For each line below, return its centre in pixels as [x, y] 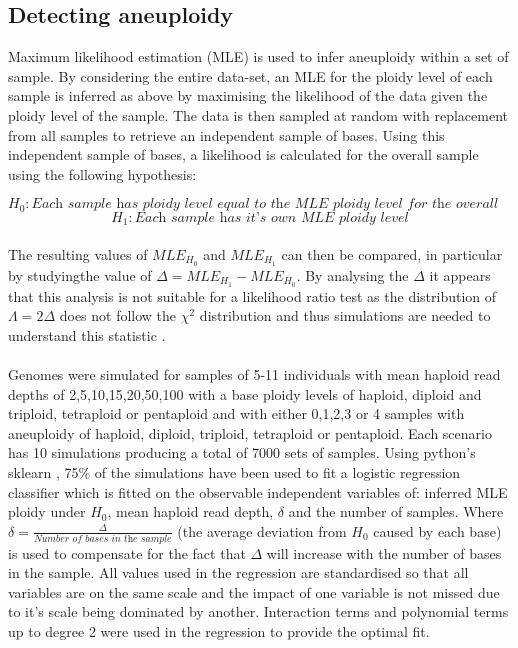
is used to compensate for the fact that [127, 552]
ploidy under [47, 511]
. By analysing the [352, 274]
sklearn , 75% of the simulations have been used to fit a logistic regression [234, 471]
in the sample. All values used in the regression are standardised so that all [238, 572]
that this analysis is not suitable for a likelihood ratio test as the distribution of [252, 295]
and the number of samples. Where [396, 511]
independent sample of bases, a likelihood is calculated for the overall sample [243, 154]
